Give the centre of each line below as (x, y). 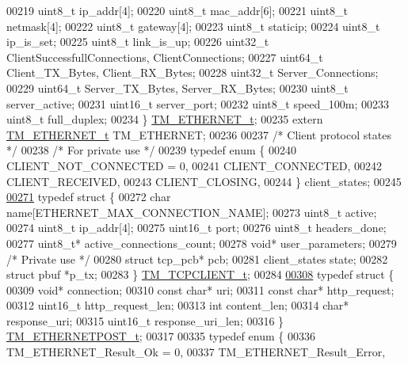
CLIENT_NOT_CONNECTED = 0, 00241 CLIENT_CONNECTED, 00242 (194, 165)
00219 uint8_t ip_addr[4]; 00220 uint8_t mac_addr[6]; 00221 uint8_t (177, 10)
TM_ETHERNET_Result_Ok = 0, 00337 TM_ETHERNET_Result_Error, (196, 352)
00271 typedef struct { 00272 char (89, 197)
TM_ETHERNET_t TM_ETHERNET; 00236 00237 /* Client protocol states (199, 134)
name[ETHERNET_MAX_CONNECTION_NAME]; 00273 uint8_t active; (192, 212)
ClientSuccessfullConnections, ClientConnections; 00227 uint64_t (165, 57)
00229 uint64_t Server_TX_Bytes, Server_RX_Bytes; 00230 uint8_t (177, 87)
